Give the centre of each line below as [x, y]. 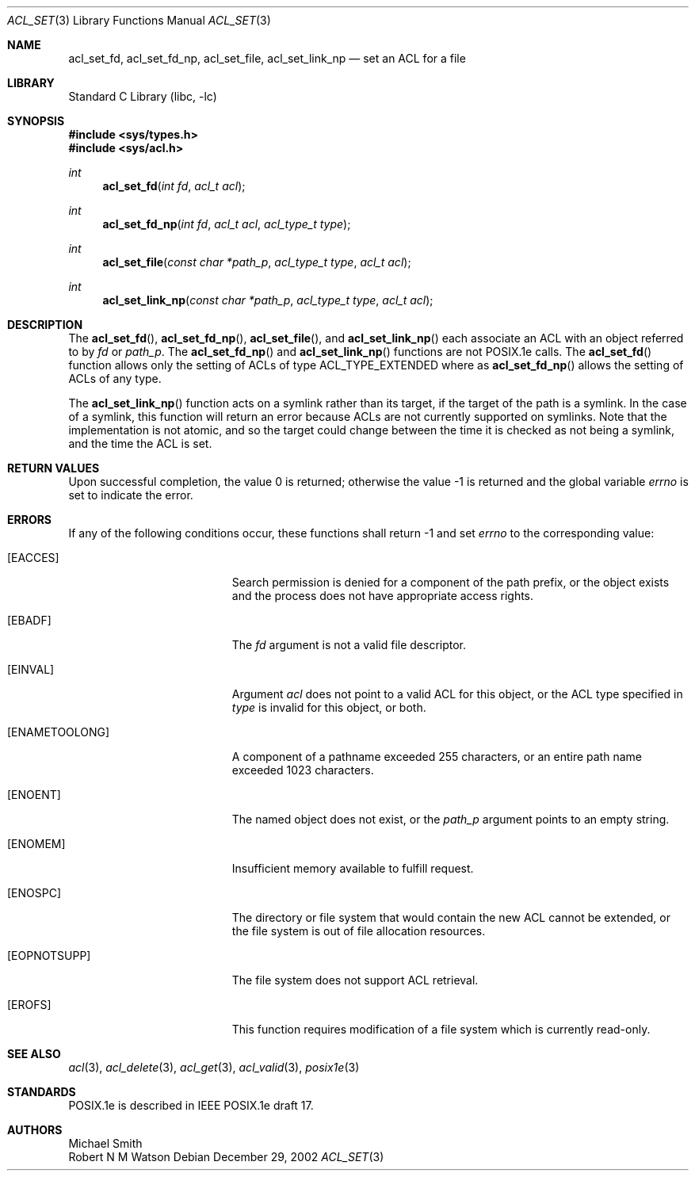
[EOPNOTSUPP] [49, 955]
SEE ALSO [34, 1054]
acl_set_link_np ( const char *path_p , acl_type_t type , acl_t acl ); [268, 300]
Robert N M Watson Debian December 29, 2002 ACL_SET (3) [226, 1157]
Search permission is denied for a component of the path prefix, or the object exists [451, 582]
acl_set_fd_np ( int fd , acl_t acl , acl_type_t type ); [227, 224]
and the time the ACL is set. [140, 443]
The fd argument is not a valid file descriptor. [349, 645]
